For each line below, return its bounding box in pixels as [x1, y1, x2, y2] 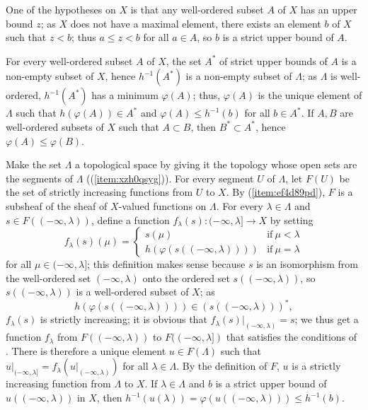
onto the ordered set [142, 270, 230, 285]
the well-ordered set [6, 270, 91, 285]
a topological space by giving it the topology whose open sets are [75, 157, 357, 172]
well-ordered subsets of [6, 119, 104, 134]
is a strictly [292, 358, 341, 373]
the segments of [6, 170, 74, 185]
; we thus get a [294, 312, 359, 327]
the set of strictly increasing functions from [6, 184, 193, 199]
